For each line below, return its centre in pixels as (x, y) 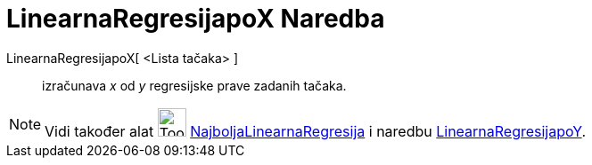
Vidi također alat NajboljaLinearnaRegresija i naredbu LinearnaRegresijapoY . (316, 131)
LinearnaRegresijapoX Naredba (196, 19)
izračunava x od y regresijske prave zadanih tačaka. (194, 85)
